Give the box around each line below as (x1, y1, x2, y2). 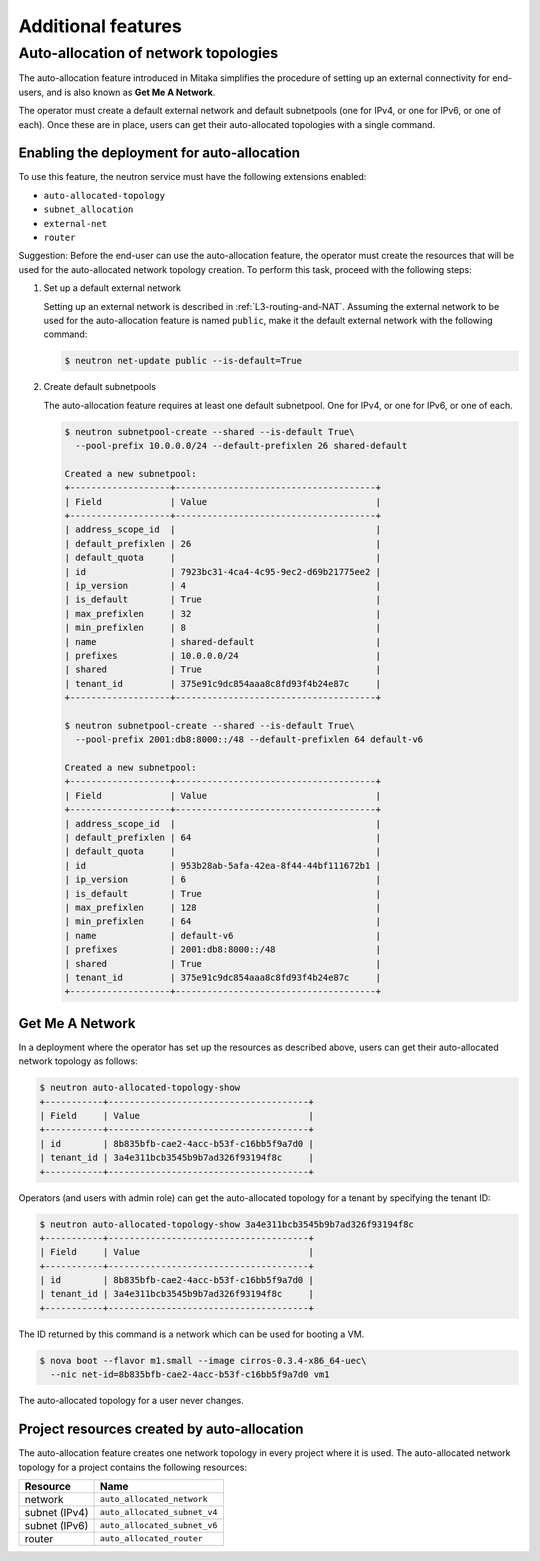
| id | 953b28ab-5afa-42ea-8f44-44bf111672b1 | (64, 860, 382, 871)
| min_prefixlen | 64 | (64, 916, 382, 927)
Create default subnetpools (43, 381, 157, 393)
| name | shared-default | (64, 636, 382, 647)
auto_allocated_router (99, 1533, 204, 1544)
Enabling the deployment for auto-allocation (18, 145, 300, 162)
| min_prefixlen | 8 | (64, 622, 382, 634)
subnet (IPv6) (24, 1518, 89, 1532)
